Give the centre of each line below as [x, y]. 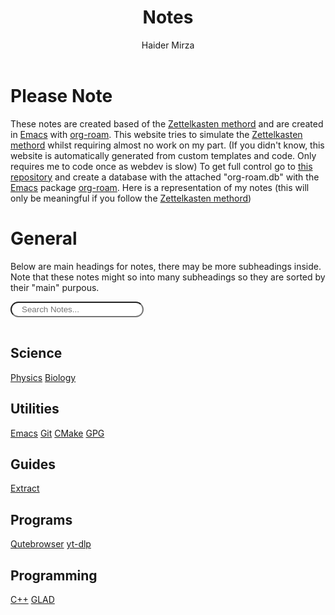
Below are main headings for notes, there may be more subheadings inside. [166, 266]
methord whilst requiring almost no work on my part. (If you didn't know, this [167, 145]
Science [36, 353]
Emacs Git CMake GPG [57, 433]
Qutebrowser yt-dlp [51, 544]
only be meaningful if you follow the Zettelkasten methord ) [131, 198]
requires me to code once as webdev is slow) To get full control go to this [161, 166]
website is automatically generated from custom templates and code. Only [163, 155]
